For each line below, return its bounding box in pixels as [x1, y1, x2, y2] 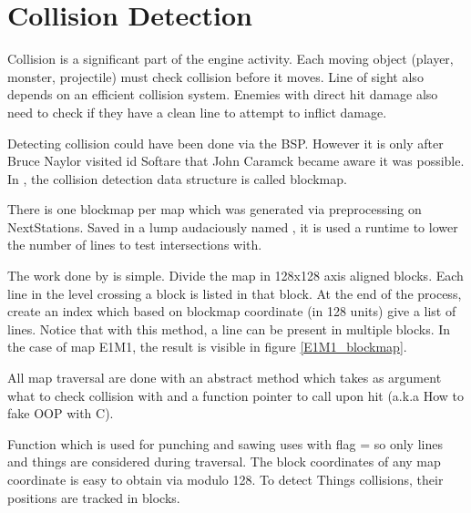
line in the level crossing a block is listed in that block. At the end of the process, [7, 283, 462, 303]
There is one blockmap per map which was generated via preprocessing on [7, 200, 422, 219]
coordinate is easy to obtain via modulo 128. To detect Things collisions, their [7, 470, 444, 488]
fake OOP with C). [7, 404, 114, 423]
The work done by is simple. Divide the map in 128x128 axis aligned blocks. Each [7, 266, 464, 285]
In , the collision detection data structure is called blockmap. [7, 169, 347, 188]
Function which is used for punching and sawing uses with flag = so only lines [7, 434, 443, 453]
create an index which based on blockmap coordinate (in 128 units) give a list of [7, 302, 456, 321]
